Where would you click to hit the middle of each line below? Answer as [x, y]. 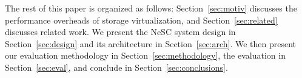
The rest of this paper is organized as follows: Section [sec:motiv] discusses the [151, 8]
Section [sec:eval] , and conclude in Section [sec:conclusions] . [116, 67]
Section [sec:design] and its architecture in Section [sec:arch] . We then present [151, 43]
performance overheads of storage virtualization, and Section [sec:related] [141, 20]
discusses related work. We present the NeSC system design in [120, 32]
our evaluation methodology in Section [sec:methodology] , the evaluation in [145, 55]
